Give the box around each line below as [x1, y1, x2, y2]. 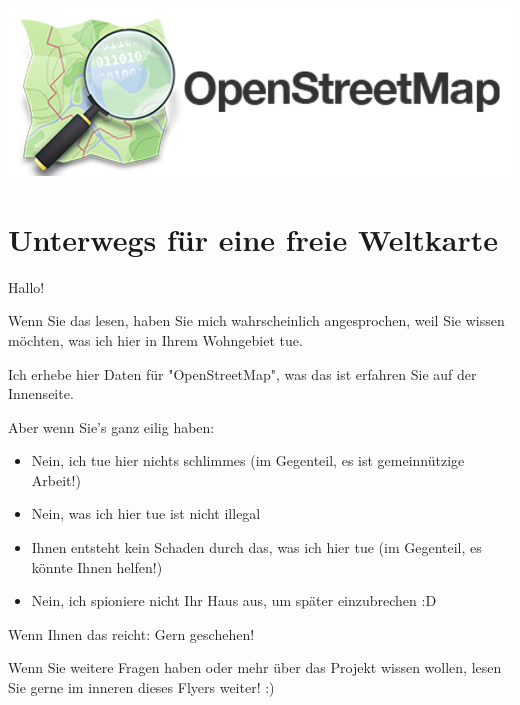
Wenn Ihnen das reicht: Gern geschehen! [8, 623, 255, 644]
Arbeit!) [31, 469, 81, 490]
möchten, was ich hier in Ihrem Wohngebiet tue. [8, 329, 303, 350]
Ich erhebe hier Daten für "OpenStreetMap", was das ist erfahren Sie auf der [8, 363, 477, 384]
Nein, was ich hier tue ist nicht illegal [31, 503, 261, 524]
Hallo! [8, 276, 45, 297]
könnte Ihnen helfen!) [31, 556, 163, 577]
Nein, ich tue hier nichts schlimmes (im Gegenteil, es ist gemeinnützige [31, 450, 465, 471]
